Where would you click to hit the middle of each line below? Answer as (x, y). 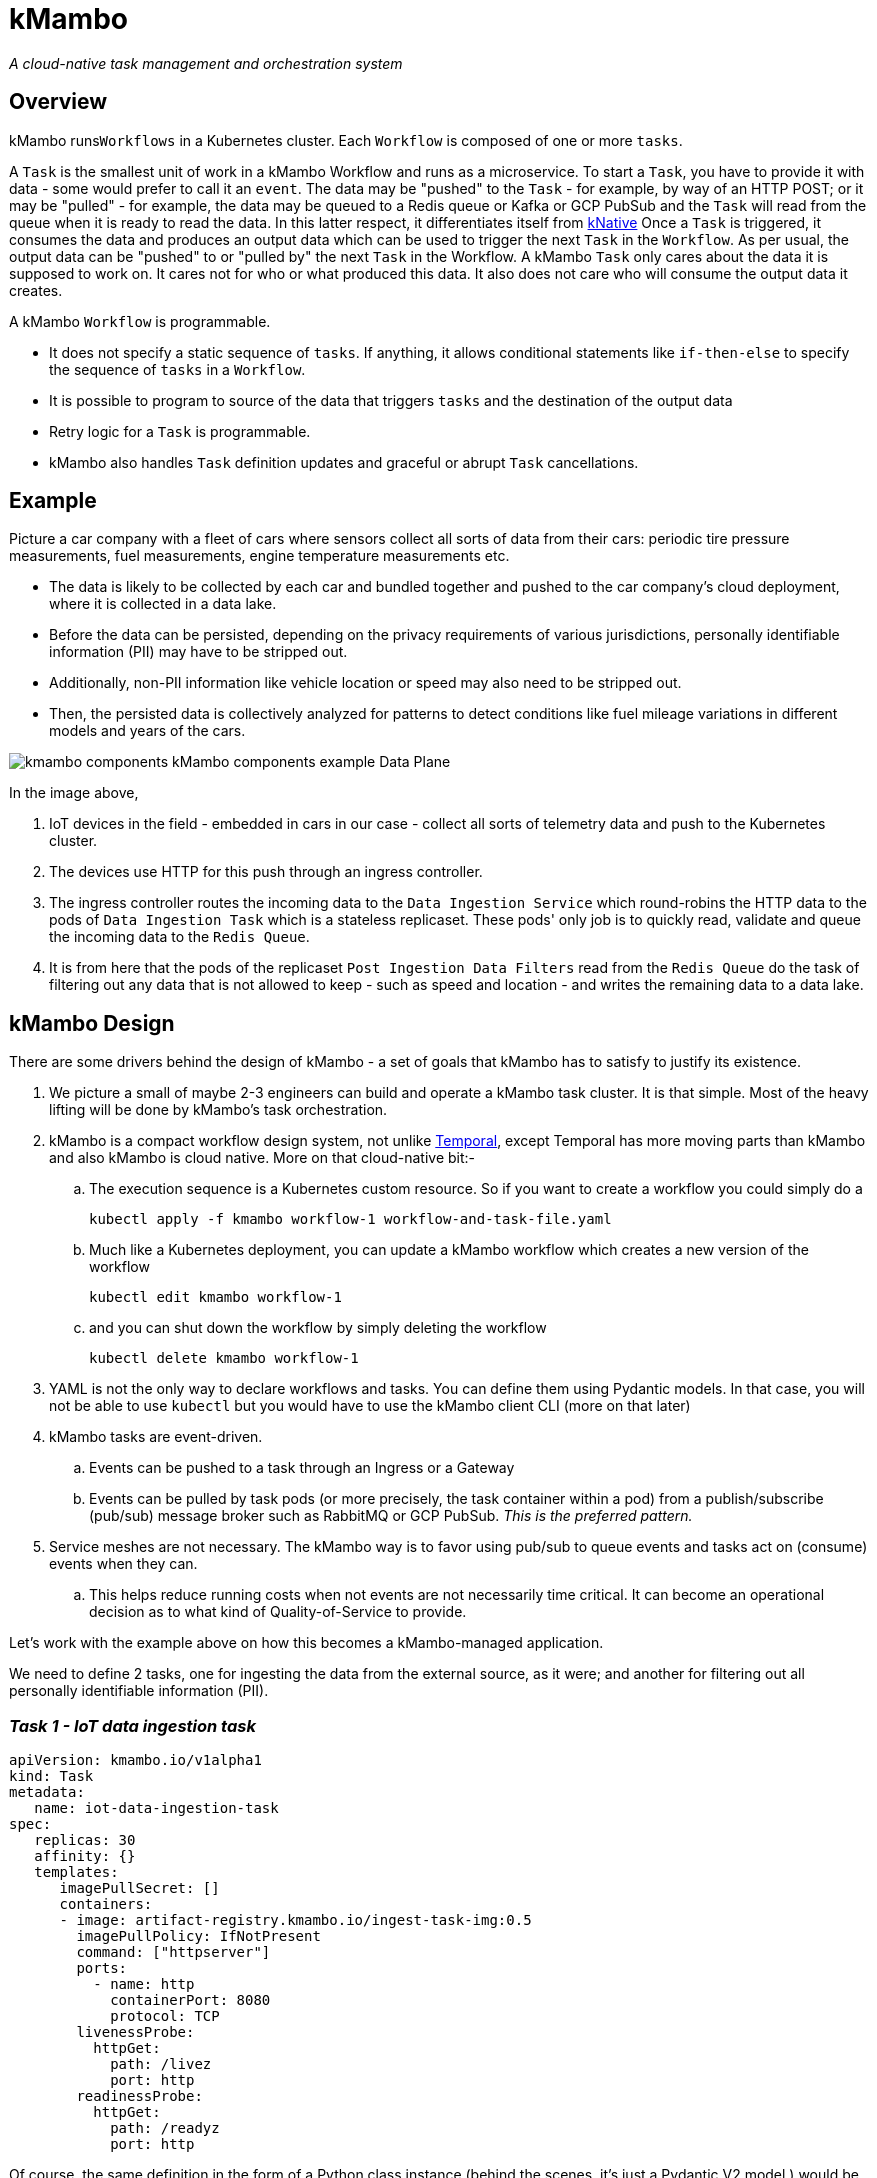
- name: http (144, 1984)
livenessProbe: (135, 2032)
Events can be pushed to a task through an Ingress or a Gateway (302, 1468)
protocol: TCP (165, 2016)
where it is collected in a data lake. (163, 604)
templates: (76, 1872)
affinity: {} (85, 1856)
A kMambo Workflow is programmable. (140, 321)
